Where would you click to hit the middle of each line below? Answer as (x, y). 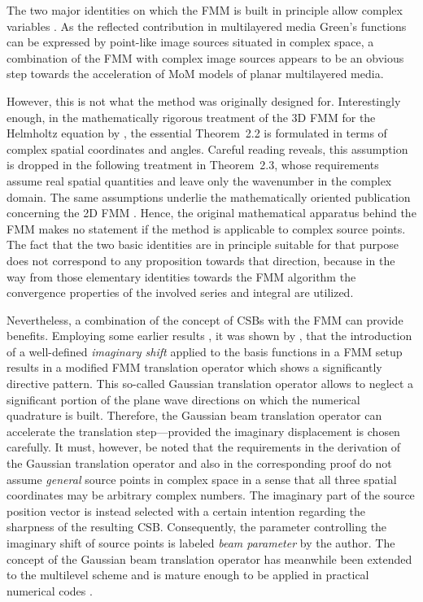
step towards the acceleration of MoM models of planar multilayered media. (195, 74)
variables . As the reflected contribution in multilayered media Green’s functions (207, 26)
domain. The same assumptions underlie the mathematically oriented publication (209, 196)
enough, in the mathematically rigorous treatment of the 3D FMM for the (191, 117)
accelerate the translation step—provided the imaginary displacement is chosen (203, 431)
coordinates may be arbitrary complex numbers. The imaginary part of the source (211, 495)
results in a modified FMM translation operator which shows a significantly (194, 367)
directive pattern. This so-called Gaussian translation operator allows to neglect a (210, 384)
